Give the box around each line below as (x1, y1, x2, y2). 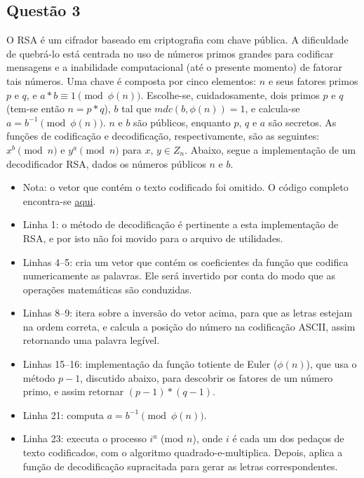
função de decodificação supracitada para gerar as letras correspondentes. (22, 458, 338, 473)
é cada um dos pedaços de (232, 431, 344, 446)
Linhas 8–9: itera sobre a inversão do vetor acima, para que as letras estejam (22, 305, 353, 320)
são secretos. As (268, 114, 337, 129)
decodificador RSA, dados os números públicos (6, 156, 206, 171)
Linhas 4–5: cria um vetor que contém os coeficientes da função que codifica (22, 254, 349, 269)
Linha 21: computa (22, 407, 105, 422)
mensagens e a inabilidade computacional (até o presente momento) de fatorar (6, 60, 343, 74)
